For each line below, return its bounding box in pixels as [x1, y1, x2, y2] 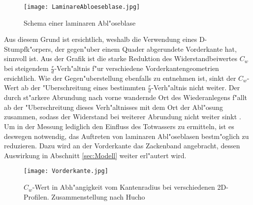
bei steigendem [4, 63, 49, 73]
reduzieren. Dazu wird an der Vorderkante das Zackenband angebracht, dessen [4, 140, 240, 151]
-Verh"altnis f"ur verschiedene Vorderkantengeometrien [54, 63, 219, 73]
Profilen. [24, 191, 49, 202]
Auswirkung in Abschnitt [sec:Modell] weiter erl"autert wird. [4, 150, 187, 160]
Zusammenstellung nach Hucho [51, 191, 145, 202]
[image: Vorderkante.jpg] [24, 168, 108, 175]
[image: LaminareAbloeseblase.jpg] [24, 3, 140, 10]
